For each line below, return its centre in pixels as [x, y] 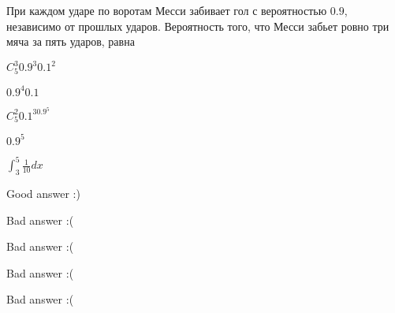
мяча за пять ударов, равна [71, 41]
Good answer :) [43, 194]
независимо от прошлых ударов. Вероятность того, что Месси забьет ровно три [198, 26]
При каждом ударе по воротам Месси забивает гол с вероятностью [167, 10]
